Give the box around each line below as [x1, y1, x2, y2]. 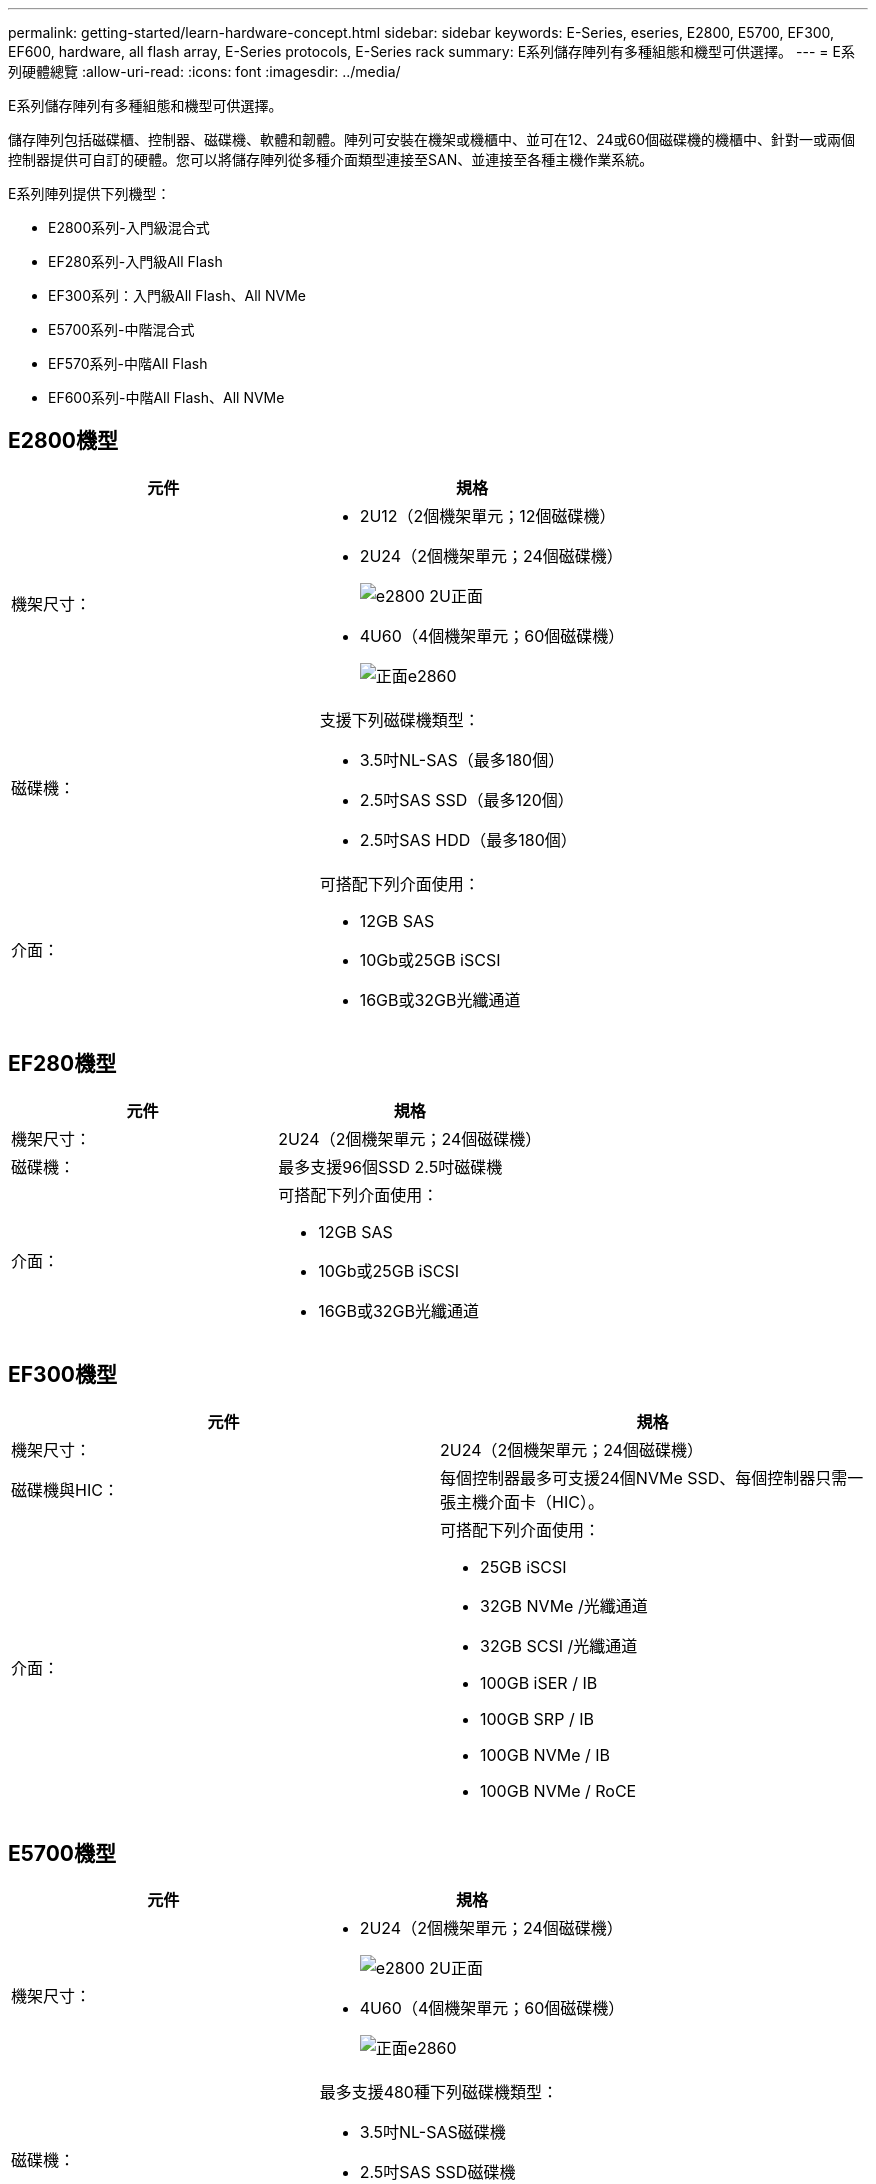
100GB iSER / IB [480, 1672, 598, 1693]
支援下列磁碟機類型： [319, 709, 480, 730]
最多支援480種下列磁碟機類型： [319, 2082, 558, 2103]
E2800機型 [8, 428, 118, 454]
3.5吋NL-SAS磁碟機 [359, 2122, 506, 2143]
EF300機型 [8, 1362, 117, 1388]
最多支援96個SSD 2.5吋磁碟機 [278, 1156, 503, 1177]
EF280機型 [8, 1051, 117, 1077]
